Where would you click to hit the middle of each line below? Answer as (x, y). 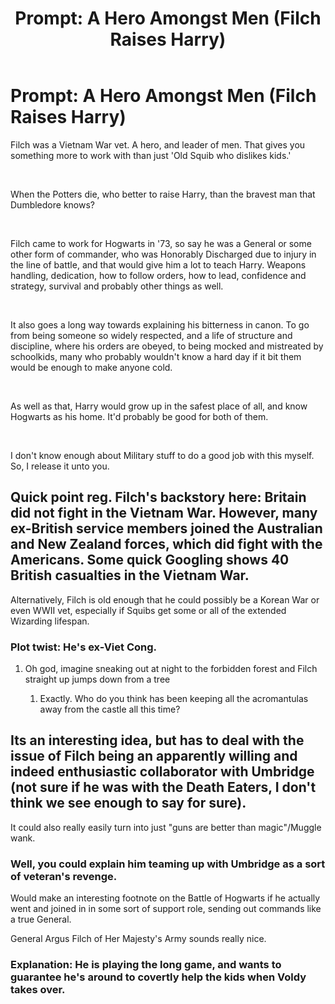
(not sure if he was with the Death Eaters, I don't (163, 787)
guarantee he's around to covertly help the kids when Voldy (158, 977)
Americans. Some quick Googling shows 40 (150, 560)
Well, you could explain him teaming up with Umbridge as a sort (168, 864)
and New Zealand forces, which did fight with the (166, 544)
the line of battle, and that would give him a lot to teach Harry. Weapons (158, 264)
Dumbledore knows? (52, 204)
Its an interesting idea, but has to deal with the (157, 740)
